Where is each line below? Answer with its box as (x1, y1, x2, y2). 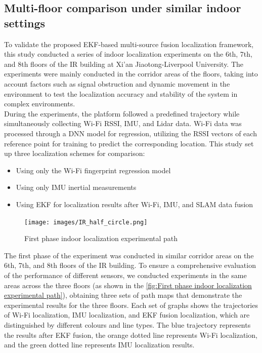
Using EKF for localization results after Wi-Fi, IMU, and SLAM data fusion (16, 199, 253, 209)
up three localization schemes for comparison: (4, 148, 145, 159)
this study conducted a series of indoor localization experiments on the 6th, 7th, (4, 49, 252, 59)
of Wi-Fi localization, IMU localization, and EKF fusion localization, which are (4, 309, 250, 320)
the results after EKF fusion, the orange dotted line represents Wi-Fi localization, (4, 329, 257, 340)
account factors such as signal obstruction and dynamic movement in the (4, 78, 230, 89)
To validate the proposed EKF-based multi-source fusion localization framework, (4, 38, 254, 49)
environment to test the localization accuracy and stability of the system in (4, 88, 238, 99)
